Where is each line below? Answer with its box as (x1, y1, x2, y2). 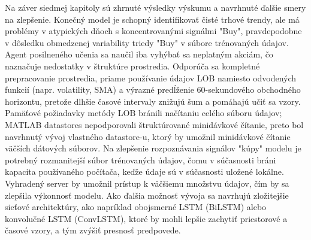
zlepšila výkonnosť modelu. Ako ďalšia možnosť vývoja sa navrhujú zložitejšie (5, 189, 289, 201)
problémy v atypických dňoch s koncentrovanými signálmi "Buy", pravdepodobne (5, 25, 302, 37)
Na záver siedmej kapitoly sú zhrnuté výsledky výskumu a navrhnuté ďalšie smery (5, 1, 306, 13)
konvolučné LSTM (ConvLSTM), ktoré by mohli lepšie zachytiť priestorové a (5, 212, 288, 224)
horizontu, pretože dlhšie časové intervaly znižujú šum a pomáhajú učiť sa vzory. (5, 95, 301, 107)
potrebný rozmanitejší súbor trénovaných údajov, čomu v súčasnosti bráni (5, 153, 276, 166)
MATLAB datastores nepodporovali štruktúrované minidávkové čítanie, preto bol (5, 118, 304, 130)
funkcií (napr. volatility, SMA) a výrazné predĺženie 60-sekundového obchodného (5, 83, 301, 96)
